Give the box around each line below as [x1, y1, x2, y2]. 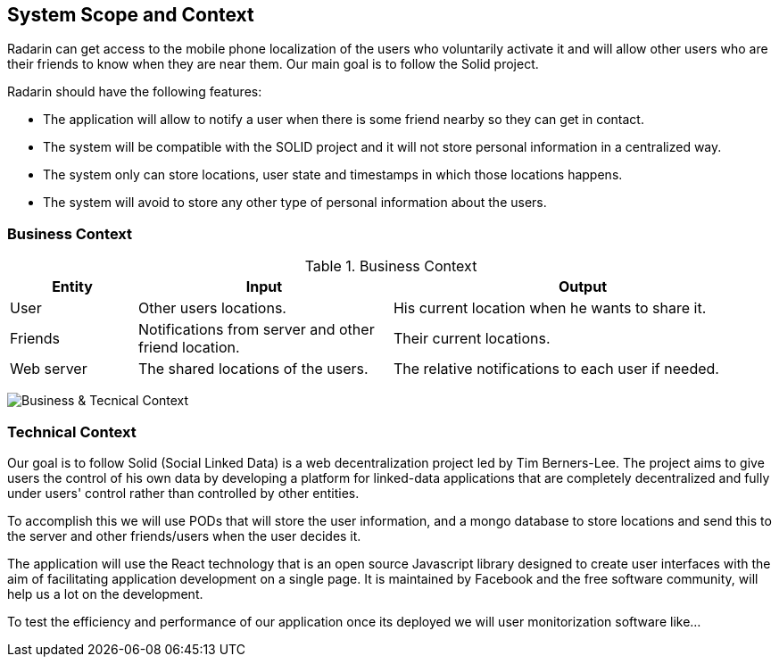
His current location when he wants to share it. [393, 299, 707, 318]
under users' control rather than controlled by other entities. [7, 485, 360, 501]
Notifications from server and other [137, 320, 375, 339]
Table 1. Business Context [304, 257, 477, 276]
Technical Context [7, 422, 137, 441]
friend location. [137, 338, 240, 357]
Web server [10, 360, 87, 378]
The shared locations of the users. [137, 360, 369, 378]
